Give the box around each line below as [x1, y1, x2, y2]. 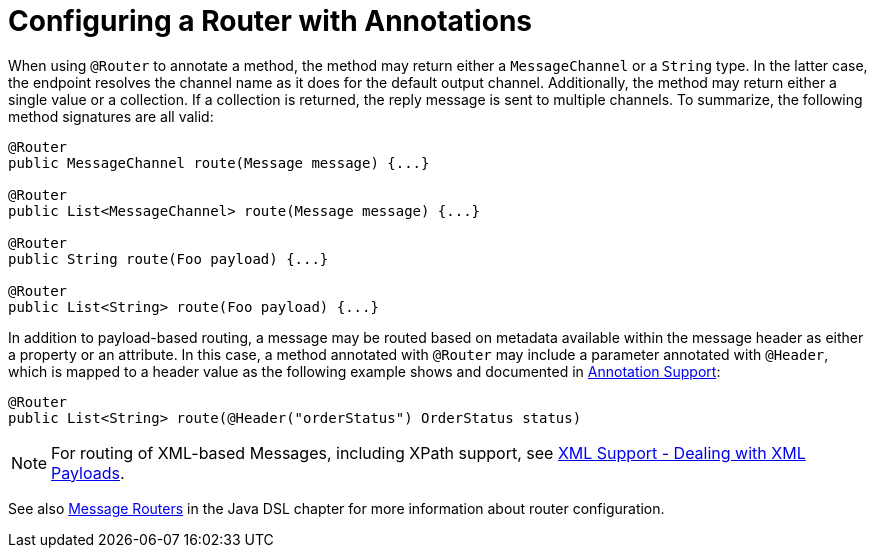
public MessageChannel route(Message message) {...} [8, 154, 430, 171]
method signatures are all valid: [8, 107, 214, 125]
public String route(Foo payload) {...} [8, 250, 329, 267]
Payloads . [51, 462, 125, 483]
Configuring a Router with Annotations [8, 4, 532, 38]
